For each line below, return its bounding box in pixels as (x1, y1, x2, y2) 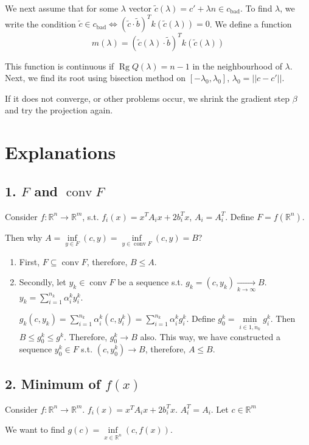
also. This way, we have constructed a (140, 330, 280, 343)
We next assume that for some (5, 2, 119, 14)
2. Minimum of (5, 374, 101, 393)
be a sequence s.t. (117, 276, 183, 288)
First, (19, 255, 40, 268)
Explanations (5, 140, 116, 165)
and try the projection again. (5, 104, 113, 116)
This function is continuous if (5, 59, 114, 72)
